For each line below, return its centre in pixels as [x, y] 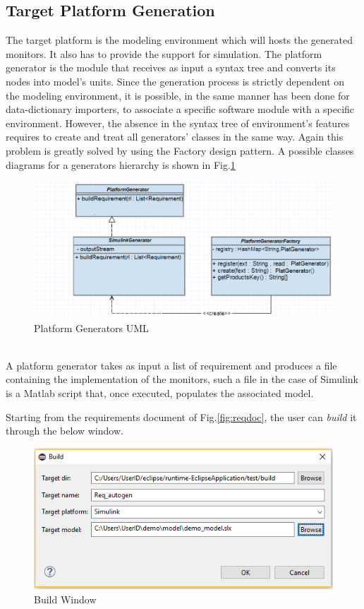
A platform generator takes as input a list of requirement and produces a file [171, 365]
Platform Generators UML [91, 327]
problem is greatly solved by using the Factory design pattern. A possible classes [180, 150]
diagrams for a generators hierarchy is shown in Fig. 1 [121, 164]
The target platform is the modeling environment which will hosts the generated [179, 40]
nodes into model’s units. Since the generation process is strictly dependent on [175, 81]
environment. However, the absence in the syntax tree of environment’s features [178, 123]
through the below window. [65, 431]
